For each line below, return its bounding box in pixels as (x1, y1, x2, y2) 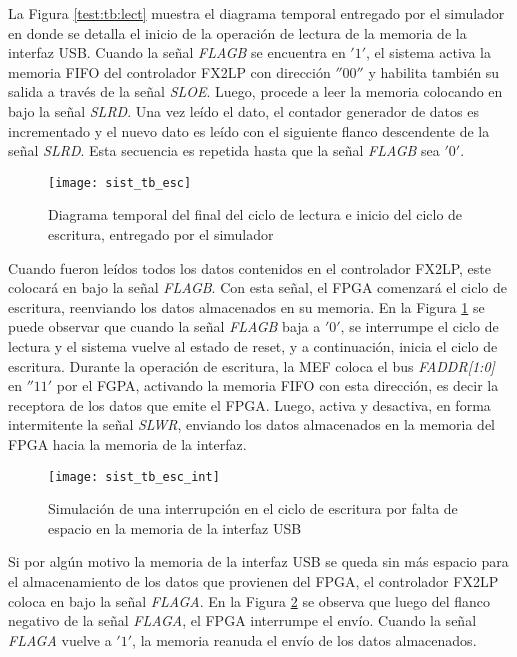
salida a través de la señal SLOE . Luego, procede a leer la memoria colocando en (8, 81, 503, 102)
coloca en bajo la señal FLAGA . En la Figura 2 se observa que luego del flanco (8, 590, 490, 611)
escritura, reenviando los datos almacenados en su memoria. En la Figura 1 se (8, 296, 485, 317)
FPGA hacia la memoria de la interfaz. (8, 433, 247, 454)
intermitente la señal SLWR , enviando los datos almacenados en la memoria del (8, 414, 495, 435)
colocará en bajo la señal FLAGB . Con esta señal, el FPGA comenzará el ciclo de (8, 277, 507, 298)
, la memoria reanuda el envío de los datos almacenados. (132, 629, 477, 650)
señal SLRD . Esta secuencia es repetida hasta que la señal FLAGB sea (8, 140, 440, 161)
